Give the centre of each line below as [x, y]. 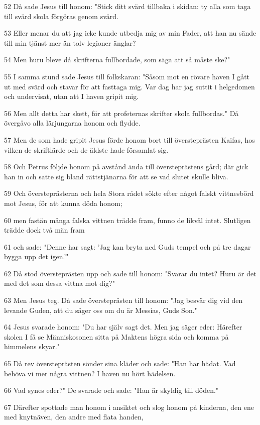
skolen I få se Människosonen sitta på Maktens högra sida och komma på [116, 336]
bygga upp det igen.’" [36, 256]
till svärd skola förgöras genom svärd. [61, 16]
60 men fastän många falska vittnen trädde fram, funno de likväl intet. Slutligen [127, 220]
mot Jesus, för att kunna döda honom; [63, 203]
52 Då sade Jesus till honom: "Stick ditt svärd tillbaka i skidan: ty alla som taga [127, 6]
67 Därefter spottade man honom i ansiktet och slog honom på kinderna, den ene [129, 407]
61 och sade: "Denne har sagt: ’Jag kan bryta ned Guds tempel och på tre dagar [127, 246]
